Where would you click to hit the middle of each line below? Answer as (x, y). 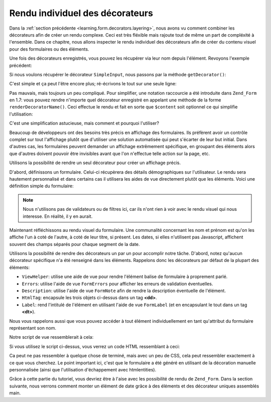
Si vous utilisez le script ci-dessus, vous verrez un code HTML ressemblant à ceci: (95, 346)
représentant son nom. (33, 328)
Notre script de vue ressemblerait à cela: (51, 337)
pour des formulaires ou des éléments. (49, 49)
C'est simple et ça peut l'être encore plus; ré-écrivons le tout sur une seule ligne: (93, 84)
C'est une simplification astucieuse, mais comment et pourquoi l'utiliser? (84, 123)
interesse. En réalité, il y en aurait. (58, 216)
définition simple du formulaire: (41, 186)
